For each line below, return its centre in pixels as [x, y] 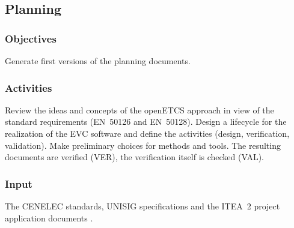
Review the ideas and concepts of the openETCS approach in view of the [139, 109]
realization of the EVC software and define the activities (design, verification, [147, 133]
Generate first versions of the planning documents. [98, 61]
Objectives [31, 38]
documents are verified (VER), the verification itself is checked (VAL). [135, 157]
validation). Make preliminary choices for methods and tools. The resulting [143, 145]
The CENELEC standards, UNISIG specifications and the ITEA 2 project [142, 206]
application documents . [49, 217]
